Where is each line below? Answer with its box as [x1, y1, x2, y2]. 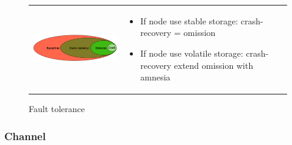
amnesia [140, 71, 171, 83]
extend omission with [174, 58, 254, 71]
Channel [4, 128, 46, 143]
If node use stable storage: [140, 14, 238, 27]
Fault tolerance [29, 102, 85, 115]
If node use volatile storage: [140, 46, 243, 59]
